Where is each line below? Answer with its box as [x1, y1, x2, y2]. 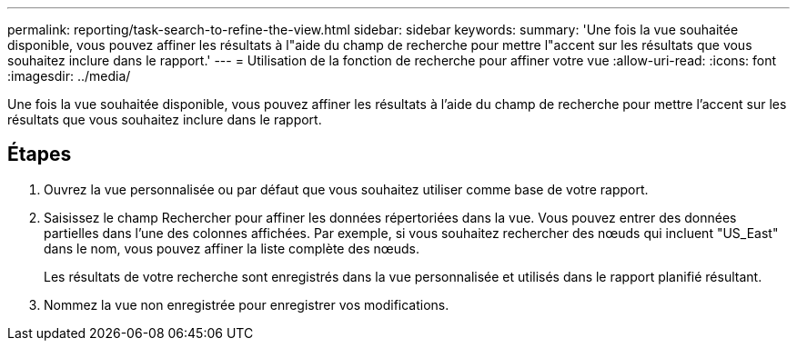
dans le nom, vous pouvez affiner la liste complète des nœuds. [44, 240, 420, 256]
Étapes [7, 143, 72, 166]
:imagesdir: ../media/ [7, 68, 131, 84]
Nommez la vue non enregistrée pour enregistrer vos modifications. [44, 296, 449, 313]
